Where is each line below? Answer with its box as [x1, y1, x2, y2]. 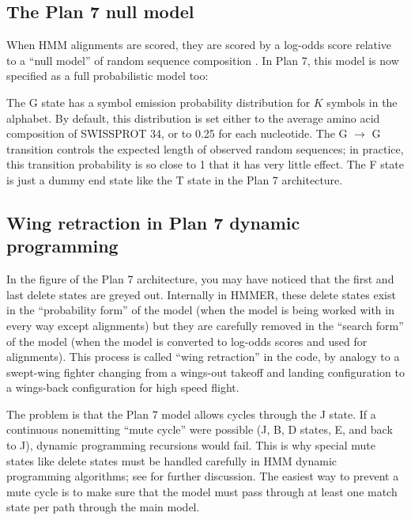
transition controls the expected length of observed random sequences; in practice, [6, 140, 404, 157]
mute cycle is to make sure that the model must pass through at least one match [6, 483, 398, 499]
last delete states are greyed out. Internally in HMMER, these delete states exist [6, 286, 396, 302]
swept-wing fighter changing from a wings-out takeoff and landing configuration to [6, 363, 405, 380]
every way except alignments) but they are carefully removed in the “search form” [6, 317, 404, 333]
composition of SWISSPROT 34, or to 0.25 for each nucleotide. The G [6, 125, 348, 142]
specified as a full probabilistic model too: [6, 67, 209, 84]
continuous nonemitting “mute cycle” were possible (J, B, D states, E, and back [6, 421, 393, 438]
